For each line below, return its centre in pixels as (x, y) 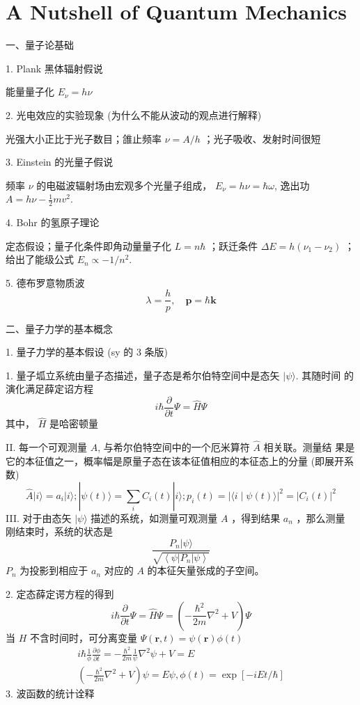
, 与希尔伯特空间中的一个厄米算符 (174, 447)
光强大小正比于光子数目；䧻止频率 (84, 138)
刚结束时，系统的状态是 (59, 531)
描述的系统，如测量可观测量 (154, 517)
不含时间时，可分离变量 (83, 637)
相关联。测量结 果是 (309, 447)
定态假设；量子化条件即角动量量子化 (88, 245)
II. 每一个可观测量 (47, 447)
